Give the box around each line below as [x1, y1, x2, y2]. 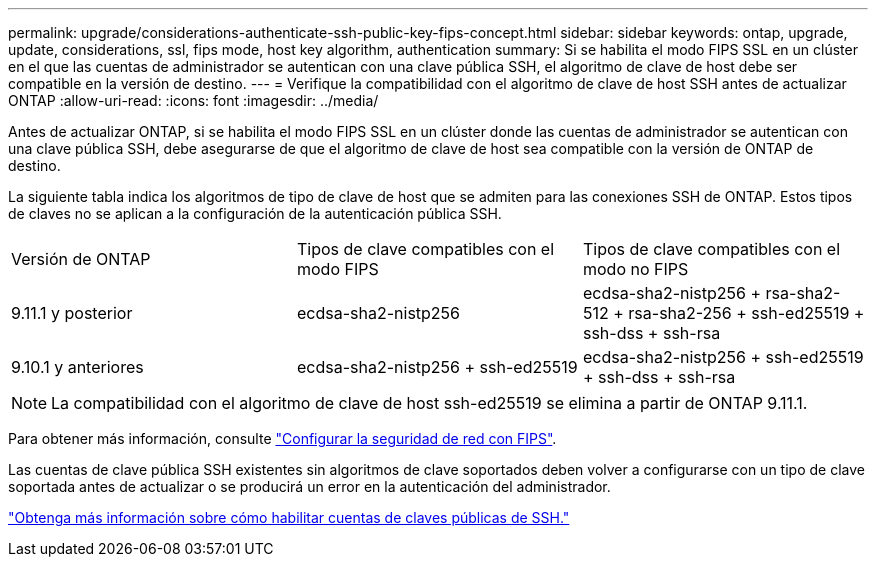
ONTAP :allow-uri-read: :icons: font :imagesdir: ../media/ [8, 92, 379, 109]
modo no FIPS [582, 259, 689, 279]
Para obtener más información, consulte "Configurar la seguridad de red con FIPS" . [8, 430, 557, 447]
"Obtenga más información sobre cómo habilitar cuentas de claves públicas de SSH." [8, 509, 570, 526]
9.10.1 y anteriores [11, 357, 144, 377]
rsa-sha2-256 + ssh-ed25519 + [628, 303, 865, 323]
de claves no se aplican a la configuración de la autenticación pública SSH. [8, 205, 502, 222]
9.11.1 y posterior [11, 303, 133, 323]
